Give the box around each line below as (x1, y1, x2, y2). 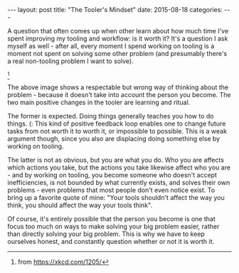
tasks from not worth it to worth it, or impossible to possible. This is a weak (7, 127, 228, 135)
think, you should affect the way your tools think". (7, 201, 153, 209)
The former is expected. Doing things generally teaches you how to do (7, 112, 215, 120)
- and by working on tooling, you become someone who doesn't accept (7, 171, 217, 179)
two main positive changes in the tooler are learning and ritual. (7, 98, 191, 106)
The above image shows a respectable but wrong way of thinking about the (7, 83, 229, 91)
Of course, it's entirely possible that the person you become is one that (7, 215, 216, 223)
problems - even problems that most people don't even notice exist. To (7, 186, 216, 194)
